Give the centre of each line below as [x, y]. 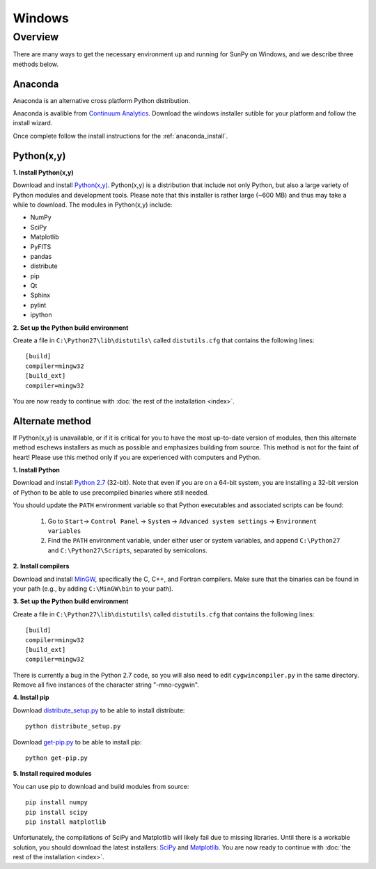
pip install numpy [57, 803]
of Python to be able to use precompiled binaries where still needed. [111, 492]
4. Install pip [31, 697]
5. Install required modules [52, 774]
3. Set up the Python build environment [71, 601]
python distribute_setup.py [73, 726]
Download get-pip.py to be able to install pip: [77, 742]
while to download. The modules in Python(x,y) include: [93, 205]
